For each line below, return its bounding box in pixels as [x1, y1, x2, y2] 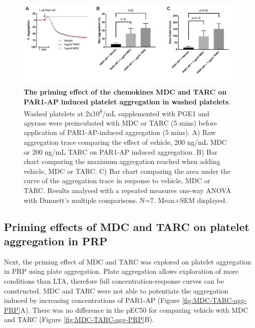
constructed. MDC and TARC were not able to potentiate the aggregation [4, 285, 228, 295]
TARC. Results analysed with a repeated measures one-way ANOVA [24, 185, 231, 195]
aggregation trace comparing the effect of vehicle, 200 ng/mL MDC [24, 137, 227, 147]
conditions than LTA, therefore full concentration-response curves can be [4, 275, 224, 286]
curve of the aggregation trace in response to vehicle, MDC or [24, 175, 211, 186]
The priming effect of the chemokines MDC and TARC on [24, 87, 227, 97]
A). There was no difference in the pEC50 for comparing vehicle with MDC [20, 304, 249, 315]
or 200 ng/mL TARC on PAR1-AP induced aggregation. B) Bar [24, 146, 218, 157]
